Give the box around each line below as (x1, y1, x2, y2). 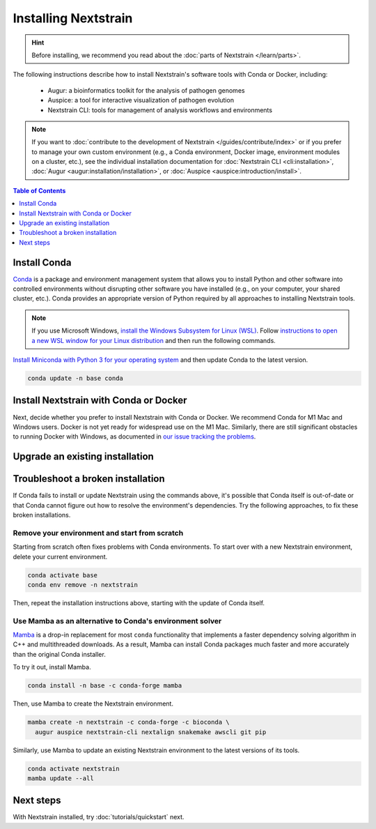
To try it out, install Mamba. (13, 663, 91, 671)
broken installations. (13, 511, 71, 519)
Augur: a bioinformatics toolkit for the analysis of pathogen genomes (47, 86, 245, 94)
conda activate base (27, 571, 97, 579)
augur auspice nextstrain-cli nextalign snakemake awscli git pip (35, 728, 267, 736)
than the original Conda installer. (13, 650, 106, 658)
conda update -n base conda (27, 374, 123, 383)
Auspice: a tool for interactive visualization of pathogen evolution (47, 96, 235, 105)
